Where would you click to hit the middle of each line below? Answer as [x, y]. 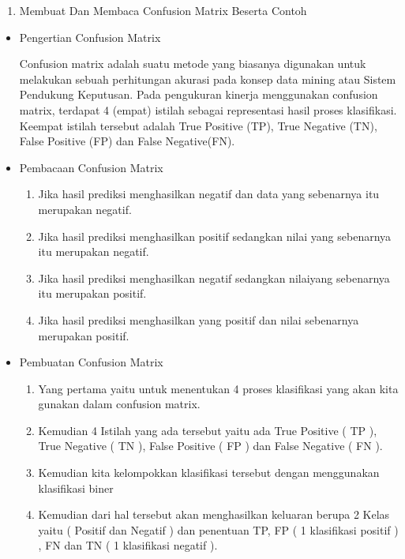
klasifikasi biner [76, 488]
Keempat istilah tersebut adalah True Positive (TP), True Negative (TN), [198, 125]
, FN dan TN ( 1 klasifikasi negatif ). [128, 545]
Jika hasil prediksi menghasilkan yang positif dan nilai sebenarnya [199, 319]
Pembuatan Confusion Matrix [91, 362]
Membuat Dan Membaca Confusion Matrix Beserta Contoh [163, 10]
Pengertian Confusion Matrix [90, 37]
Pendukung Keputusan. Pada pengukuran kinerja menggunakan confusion [199, 94]
